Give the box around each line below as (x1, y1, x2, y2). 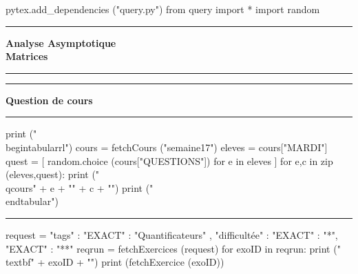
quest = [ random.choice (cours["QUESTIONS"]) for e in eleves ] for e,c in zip (6, 153, 333, 168)
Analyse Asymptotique (6, 35, 116, 50)
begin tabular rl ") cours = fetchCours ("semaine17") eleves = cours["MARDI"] (6, 139, 328, 154)
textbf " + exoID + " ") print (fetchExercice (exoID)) (6, 255, 224, 269)
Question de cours (6, 92, 93, 107)
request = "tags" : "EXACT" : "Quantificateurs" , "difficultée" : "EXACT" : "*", (6, 227, 338, 242)
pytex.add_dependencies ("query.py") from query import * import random (6, 2, 320, 16)
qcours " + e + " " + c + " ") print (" (6, 180, 154, 195)
